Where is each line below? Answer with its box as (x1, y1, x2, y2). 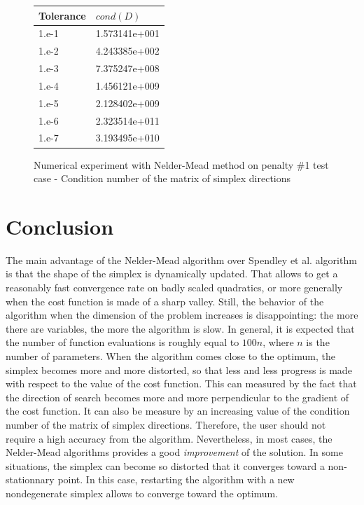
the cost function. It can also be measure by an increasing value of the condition (6, 403, 350, 418)
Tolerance (38, 8, 86, 22)
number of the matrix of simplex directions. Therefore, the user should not (6, 417, 326, 431)
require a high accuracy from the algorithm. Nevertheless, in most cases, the (6, 431, 332, 445)
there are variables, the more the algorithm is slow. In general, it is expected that (6, 321, 355, 335)
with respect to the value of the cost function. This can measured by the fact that (6, 376, 357, 391)
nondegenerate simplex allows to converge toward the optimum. (6, 485, 279, 500)
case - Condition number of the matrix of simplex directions (34, 171, 291, 186)
